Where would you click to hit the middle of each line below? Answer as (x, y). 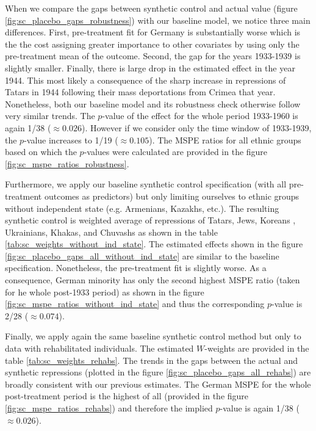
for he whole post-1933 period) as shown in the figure (105, 292)
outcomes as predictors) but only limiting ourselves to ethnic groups (172, 196)
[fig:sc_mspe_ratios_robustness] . (67, 163)
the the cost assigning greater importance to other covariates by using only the (152, 44)
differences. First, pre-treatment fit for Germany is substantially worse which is (153, 32)
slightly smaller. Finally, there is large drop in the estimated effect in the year (150, 67)
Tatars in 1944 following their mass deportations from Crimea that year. (140, 92)
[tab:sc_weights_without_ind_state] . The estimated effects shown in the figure (154, 244)
